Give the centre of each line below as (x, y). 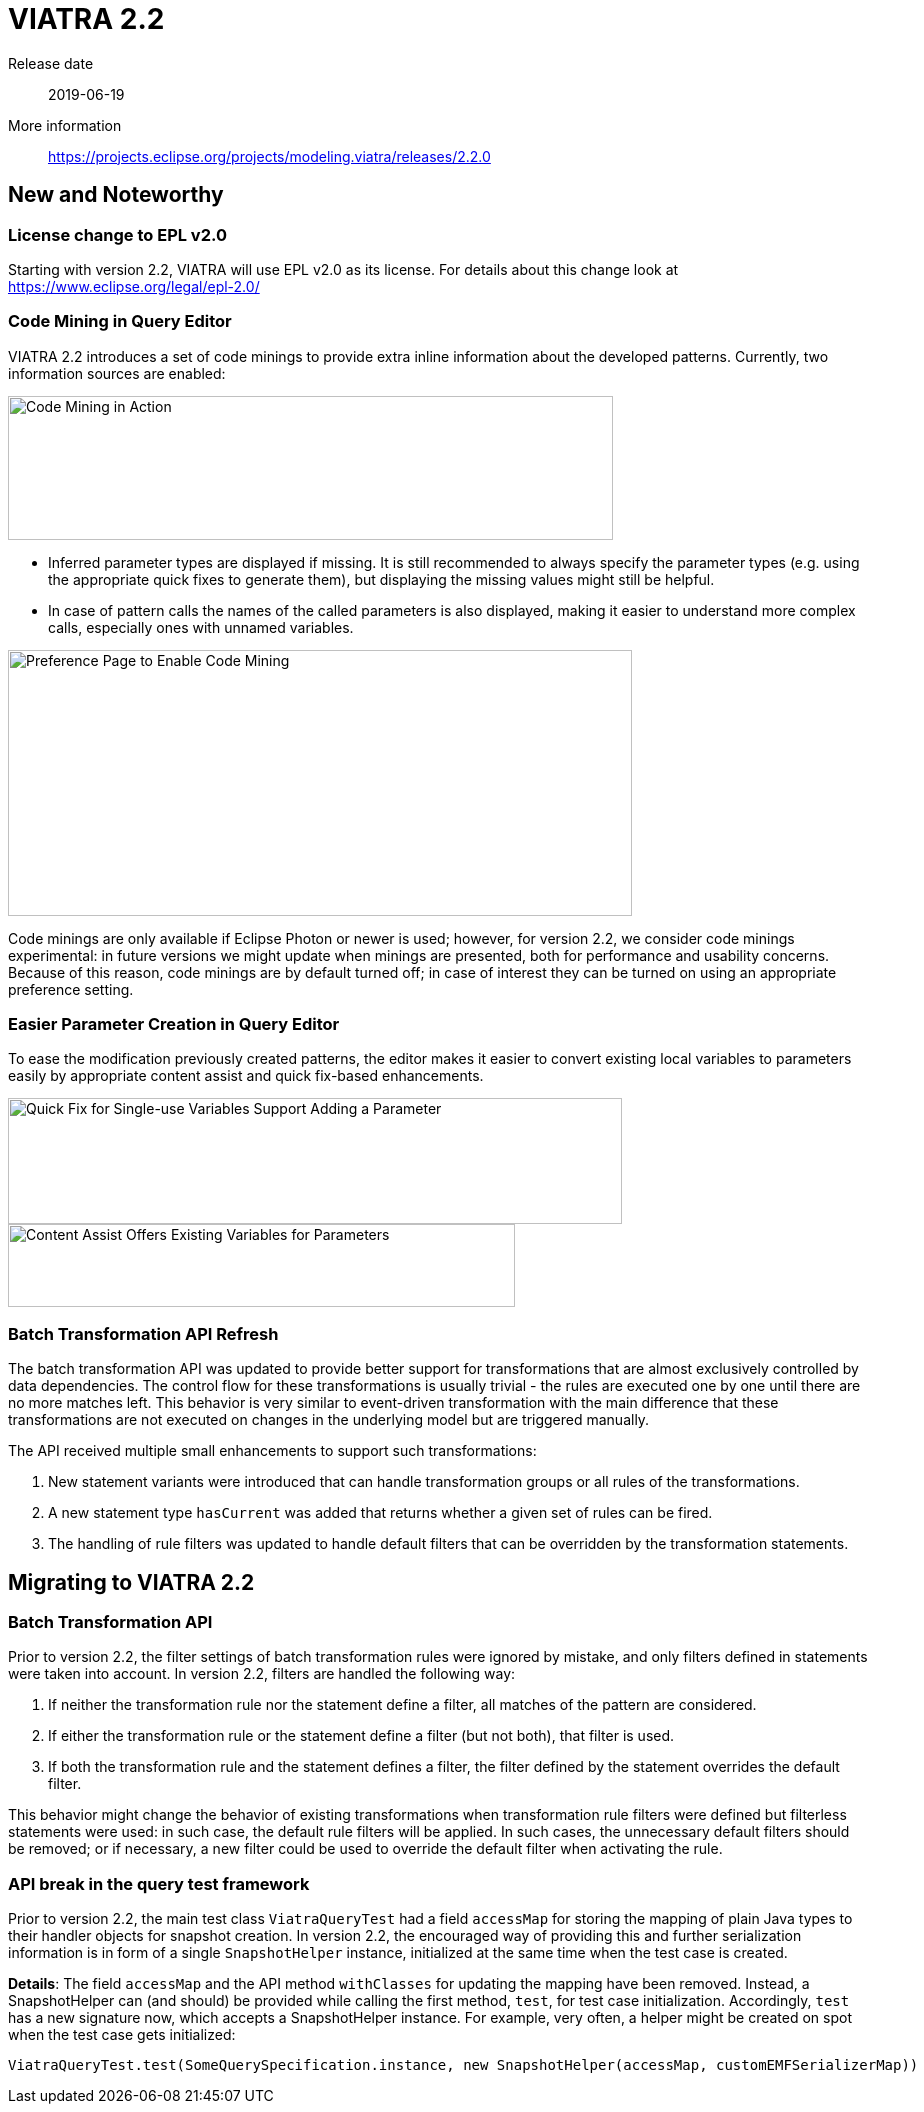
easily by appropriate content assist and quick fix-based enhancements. (246, 1076)
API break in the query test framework (159, 1883)
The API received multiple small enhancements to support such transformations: (272, 1451)
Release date (51, 63)
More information (65, 125)
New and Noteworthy (116, 195)
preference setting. (71, 989)
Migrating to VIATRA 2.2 (131, 1582)
